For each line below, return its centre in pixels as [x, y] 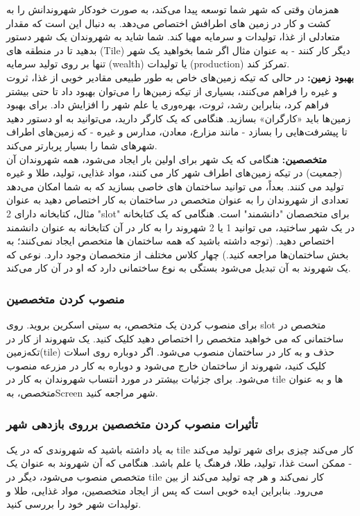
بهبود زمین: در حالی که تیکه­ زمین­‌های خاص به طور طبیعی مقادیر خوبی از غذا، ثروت [180, 77]
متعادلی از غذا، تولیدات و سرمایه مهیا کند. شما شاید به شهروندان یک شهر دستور [173, 36]
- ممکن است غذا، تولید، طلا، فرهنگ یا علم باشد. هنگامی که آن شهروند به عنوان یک [179, 463]
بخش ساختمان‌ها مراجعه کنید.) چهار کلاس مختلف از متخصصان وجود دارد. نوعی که [178, 254]
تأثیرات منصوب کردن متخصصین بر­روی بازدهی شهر [132, 423]
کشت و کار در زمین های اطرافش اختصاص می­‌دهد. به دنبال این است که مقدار [169, 23]
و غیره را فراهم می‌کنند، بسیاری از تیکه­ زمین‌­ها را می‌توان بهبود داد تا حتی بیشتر [172, 91]
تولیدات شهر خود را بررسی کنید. [74, 504]
